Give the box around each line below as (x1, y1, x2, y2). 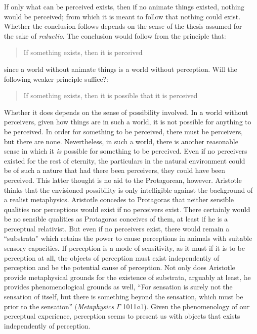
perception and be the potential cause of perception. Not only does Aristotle (4, 262, 235, 273)
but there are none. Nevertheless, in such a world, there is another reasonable (4, 136, 238, 146)
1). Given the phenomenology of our (140, 301, 250, 311)
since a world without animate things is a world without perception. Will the (4, 63, 237, 74)
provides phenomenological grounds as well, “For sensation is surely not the (4, 281, 233, 292)
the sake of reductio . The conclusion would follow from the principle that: (4, 30, 226, 41)
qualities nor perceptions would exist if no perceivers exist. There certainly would (4, 204, 251, 214)
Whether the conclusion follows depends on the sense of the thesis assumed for (4, 21, 242, 31)
